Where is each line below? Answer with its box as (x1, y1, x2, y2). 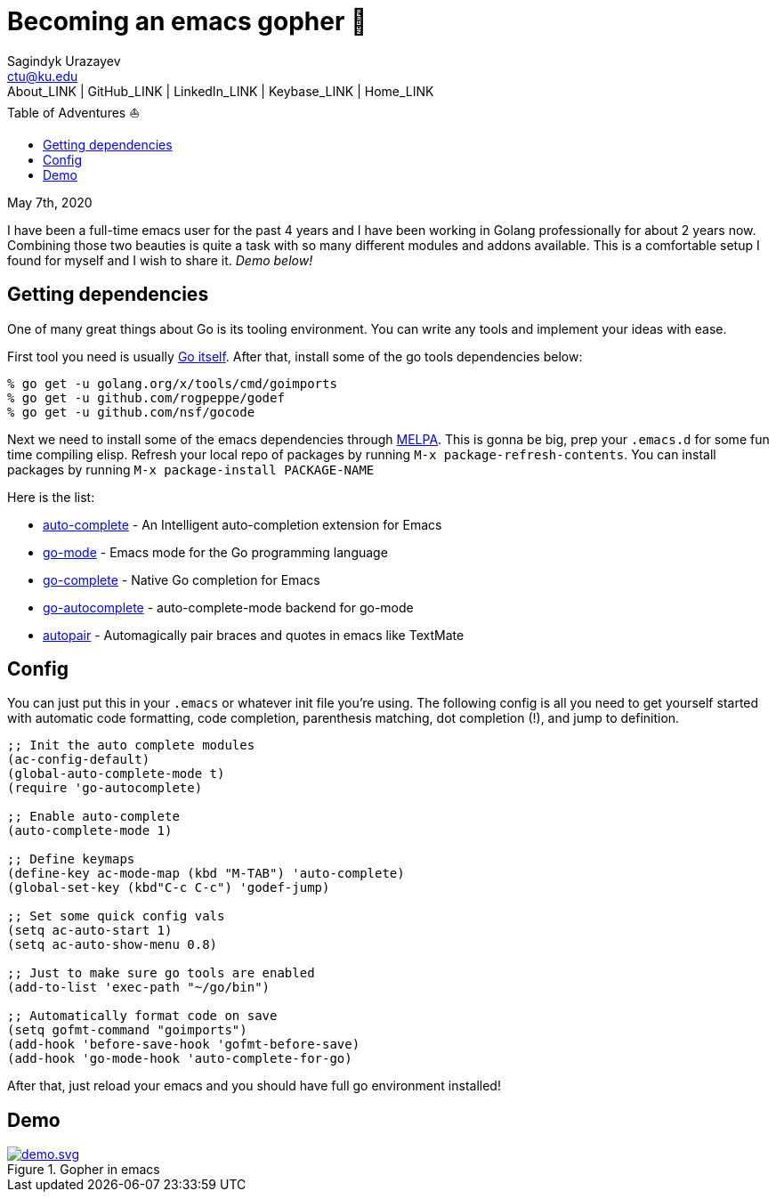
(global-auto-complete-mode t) (7, 766, 225, 782)
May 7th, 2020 (7, 194, 93, 210)
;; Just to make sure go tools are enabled (7, 966, 315, 981)
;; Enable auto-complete (7, 809, 180, 824)
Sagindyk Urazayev (7, 53, 121, 69)
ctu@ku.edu (7, 68, 78, 84)
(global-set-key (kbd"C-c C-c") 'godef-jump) (7, 880, 330, 895)
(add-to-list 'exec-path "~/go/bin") (7, 980, 271, 995)
